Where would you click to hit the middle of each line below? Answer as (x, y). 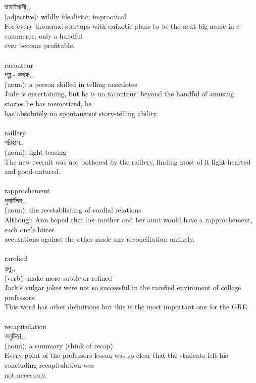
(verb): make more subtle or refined (58, 277)
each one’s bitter (29, 229)
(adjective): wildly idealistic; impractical (65, 16)
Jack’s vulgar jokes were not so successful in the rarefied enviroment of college (123, 287)
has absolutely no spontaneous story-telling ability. (81, 113)
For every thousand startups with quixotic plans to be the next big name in (119, 26)
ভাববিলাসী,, (17, 6)
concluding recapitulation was (50, 364)
